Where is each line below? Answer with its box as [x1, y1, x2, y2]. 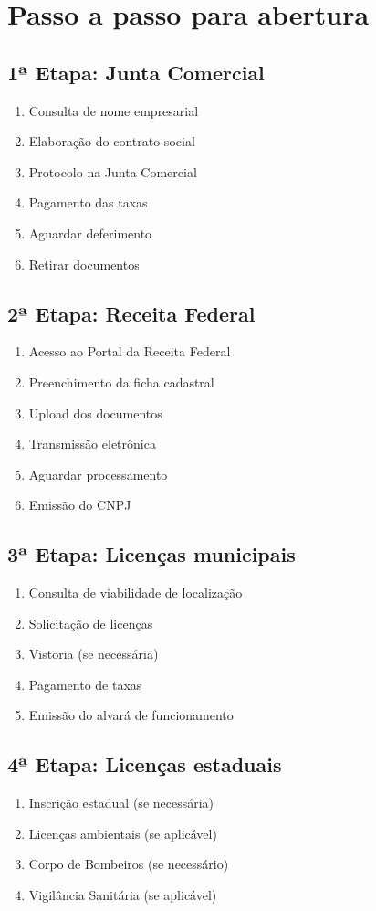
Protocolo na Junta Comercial [28, 162, 197, 181]
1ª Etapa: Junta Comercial [7, 58, 265, 86]
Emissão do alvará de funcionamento [28, 705, 234, 725]
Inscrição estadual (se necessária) [28, 793, 214, 812]
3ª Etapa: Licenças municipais [7, 540, 296, 568]
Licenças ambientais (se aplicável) [28, 823, 217, 842]
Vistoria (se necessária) [28, 644, 159, 663]
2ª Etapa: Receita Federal [7, 299, 256, 327]
